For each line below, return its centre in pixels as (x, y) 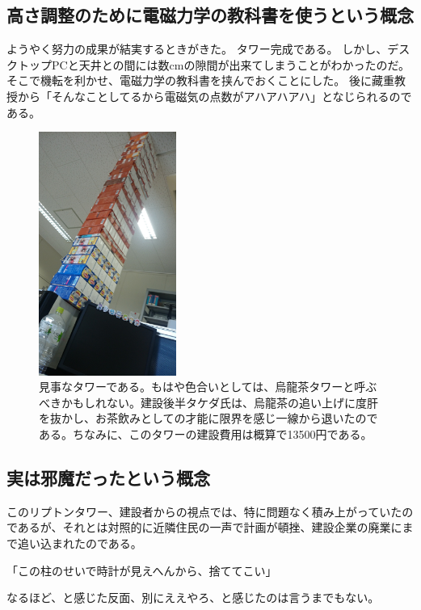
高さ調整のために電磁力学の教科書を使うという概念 (210, 15)
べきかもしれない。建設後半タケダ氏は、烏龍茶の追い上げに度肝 (208, 402)
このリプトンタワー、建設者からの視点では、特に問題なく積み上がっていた (204, 511)
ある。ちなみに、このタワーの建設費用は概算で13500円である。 (206, 434)
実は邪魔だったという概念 (108, 478)
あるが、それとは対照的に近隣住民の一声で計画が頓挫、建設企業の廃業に (210, 527)
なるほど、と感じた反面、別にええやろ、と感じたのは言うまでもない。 (193, 597)
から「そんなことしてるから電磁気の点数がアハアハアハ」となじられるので (215, 96)
